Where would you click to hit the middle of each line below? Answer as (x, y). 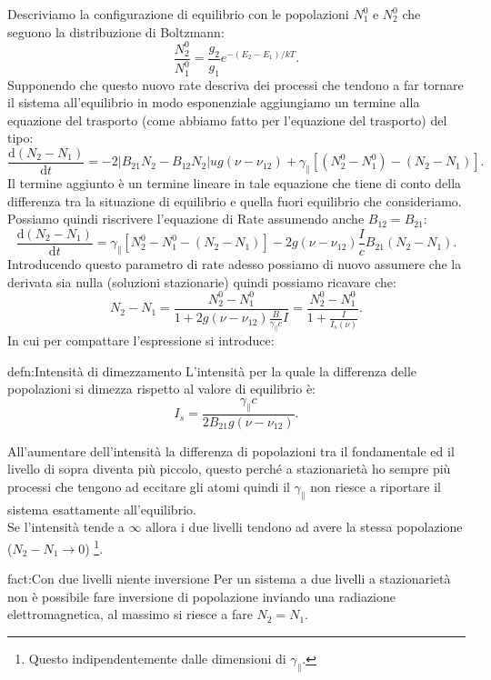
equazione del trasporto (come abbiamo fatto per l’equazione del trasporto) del (227, 120)
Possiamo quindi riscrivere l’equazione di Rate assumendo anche (186, 219)
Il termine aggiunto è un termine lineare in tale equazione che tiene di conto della (235, 183)
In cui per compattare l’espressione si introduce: (141, 340)
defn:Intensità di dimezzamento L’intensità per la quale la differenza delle (212, 370)
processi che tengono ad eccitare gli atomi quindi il (149, 486)
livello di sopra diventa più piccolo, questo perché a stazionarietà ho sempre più (229, 469)
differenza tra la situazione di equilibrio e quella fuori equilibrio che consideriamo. (235, 200)
